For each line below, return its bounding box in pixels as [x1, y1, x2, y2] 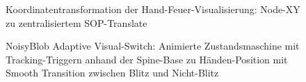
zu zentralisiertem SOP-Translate [6, 15, 147, 30]
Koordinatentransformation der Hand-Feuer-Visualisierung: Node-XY [6, 2, 300, 16]
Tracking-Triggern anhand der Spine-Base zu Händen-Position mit [6, 52, 288, 66]
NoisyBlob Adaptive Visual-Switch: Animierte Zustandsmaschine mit [6, 39, 300, 53]
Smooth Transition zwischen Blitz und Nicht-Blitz [6, 65, 219, 80]
